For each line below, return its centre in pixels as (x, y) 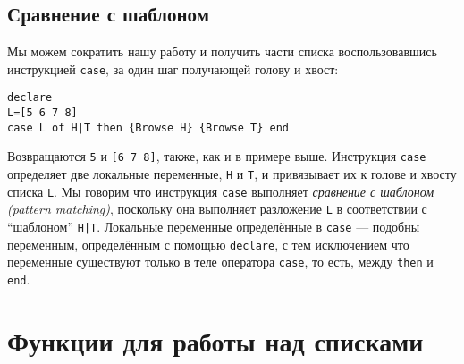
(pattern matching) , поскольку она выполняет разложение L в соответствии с (217, 209)
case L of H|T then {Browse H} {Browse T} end (148, 127)
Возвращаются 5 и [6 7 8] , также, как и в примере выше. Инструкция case (217, 156)
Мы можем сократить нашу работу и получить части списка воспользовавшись (222, 51)
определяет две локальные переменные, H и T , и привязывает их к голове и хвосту (232, 174)
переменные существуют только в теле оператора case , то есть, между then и (220, 262)
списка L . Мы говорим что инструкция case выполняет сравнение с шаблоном (221, 191)
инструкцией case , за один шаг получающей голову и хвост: (173, 68)
